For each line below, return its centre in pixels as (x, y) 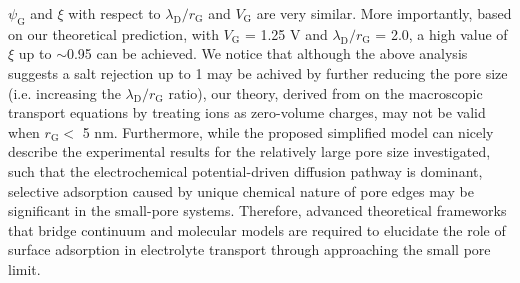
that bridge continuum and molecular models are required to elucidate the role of (257, 229)
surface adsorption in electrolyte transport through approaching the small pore (249, 249)
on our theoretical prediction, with (113, 33)
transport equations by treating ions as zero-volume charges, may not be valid (247, 112)
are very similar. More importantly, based (384, 13)
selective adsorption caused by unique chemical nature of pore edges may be (241, 190)
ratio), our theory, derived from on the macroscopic (325, 92)
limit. (24, 268)
